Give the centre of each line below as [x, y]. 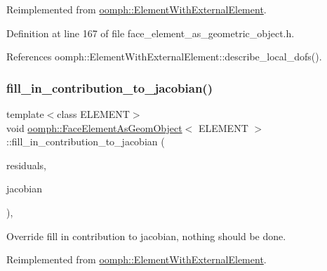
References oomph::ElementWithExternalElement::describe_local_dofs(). [164, 57]
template [25, 114]
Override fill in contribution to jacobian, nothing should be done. [146, 236]
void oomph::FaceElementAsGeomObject [94, 127]
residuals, [26, 165]
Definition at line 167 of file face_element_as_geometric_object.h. [151, 33]
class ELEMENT [93, 114]
